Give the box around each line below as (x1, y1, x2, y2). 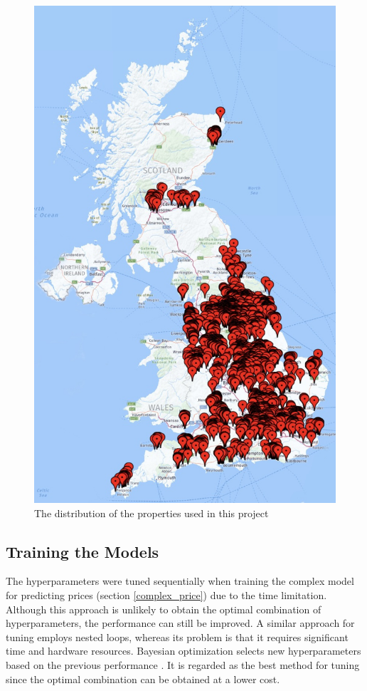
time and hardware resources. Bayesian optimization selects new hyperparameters (6, 643, 361, 658)
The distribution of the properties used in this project (34, 505, 269, 520)
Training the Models (6, 540, 159, 562)
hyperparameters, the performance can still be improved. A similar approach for (6, 615, 355, 630)
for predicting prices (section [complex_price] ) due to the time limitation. (6, 588, 327, 603)
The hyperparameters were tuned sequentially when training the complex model (6, 573, 354, 588)
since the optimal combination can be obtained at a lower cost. (6, 671, 280, 686)
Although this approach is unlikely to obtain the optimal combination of (6, 601, 321, 616)
